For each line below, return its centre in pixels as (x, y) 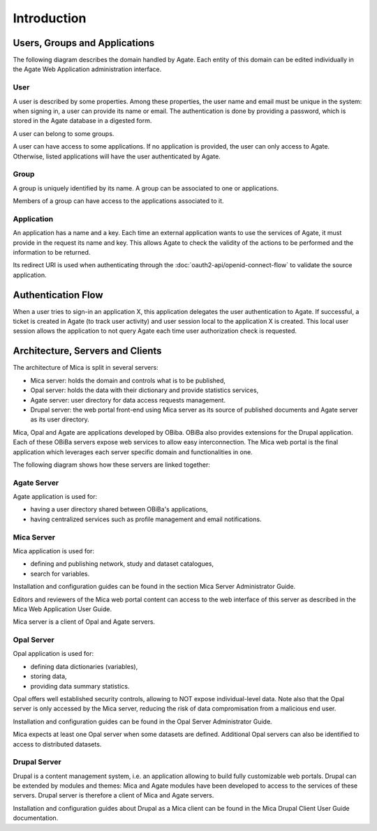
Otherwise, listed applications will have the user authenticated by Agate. (117, 156)
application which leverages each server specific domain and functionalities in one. (133, 452)
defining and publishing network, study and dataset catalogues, (122, 564)
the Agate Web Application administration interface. (87, 69)
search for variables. (60, 574)
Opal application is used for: (53, 654)
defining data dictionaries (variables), (84, 666)
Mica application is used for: (53, 551)
